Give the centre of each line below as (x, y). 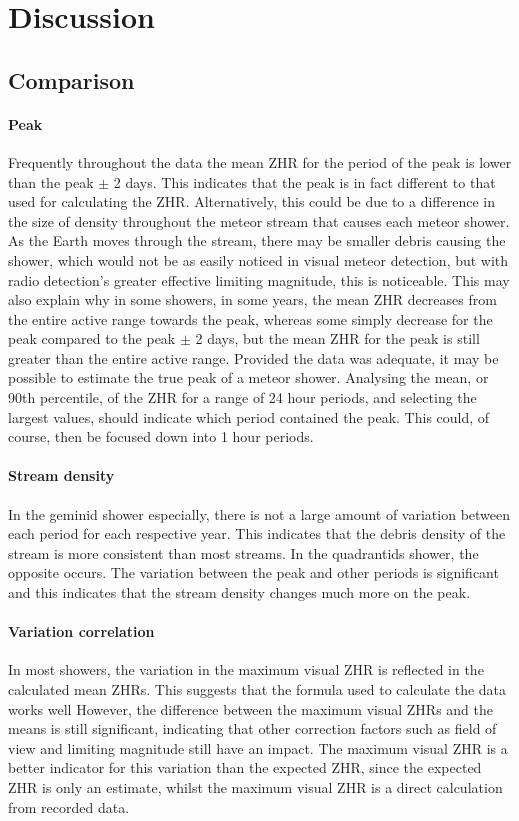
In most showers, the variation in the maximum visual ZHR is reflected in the (246, 669)
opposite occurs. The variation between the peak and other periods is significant (253, 572)
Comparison (71, 79)
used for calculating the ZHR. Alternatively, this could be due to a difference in (251, 201)
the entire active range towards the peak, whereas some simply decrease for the (250, 318)
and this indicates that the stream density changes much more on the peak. (239, 592)
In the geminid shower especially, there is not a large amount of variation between (259, 513)
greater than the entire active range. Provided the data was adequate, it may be (253, 357)
